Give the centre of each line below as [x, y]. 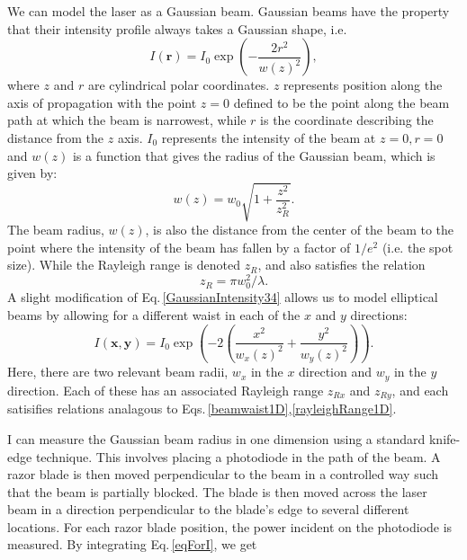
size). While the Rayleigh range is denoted [124, 265]
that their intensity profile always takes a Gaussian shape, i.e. [177, 28]
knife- [445, 438]
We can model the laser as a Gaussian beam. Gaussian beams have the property [229, 11]
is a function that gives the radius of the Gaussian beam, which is [254, 155]
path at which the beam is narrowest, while [127, 120]
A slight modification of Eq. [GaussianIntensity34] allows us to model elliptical [223, 297]
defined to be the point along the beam [341, 102]
